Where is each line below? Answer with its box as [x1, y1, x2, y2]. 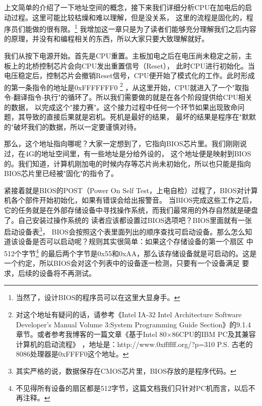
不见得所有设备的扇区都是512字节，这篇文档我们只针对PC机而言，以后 [16, 382, 248, 393]
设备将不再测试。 [39, 267, 96, 278]
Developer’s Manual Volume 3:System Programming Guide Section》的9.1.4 [16, 319, 251, 329]
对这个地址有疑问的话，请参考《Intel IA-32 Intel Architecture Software [16, 309, 242, 320]
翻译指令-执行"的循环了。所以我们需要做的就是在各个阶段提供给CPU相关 [13, 92, 252, 102]
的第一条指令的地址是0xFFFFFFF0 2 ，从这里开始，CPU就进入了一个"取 [4, 80, 242, 92]
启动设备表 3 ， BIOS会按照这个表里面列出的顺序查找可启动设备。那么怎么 [4, 225, 245, 237]
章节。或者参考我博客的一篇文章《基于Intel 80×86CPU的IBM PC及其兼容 [16, 329, 256, 339]
